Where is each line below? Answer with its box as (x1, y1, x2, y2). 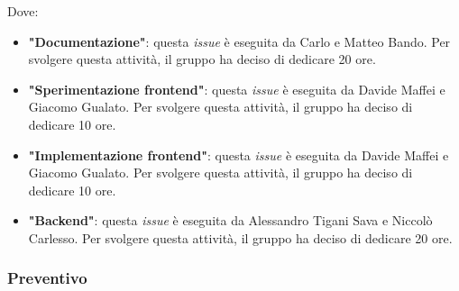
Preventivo (7, 267, 87, 289)
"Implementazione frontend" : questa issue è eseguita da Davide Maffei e (28, 145, 449, 164)
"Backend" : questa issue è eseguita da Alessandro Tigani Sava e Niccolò (28, 211, 433, 230)
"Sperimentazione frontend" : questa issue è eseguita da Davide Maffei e (28, 79, 445, 98)
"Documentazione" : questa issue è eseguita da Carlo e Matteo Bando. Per (28, 32, 451, 50)
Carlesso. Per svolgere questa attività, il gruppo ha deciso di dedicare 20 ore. (28, 228, 453, 247)
